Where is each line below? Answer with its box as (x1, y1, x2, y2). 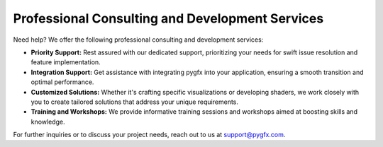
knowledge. (30, 117, 65, 126)
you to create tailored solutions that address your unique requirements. (30, 98, 239, 106)
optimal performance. (30, 78, 94, 86)
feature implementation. (30, 58, 101, 66)
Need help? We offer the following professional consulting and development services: (13, 35, 264, 44)
